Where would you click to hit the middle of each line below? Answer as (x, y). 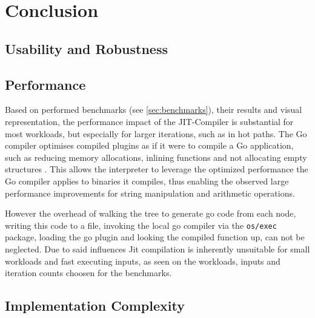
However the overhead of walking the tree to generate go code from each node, (151, 213)
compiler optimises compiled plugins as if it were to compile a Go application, (149, 145)
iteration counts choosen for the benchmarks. (88, 273)
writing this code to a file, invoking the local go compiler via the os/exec (141, 225)
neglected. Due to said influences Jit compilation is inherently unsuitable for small (157, 249)
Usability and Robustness (87, 48)
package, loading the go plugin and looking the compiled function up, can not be (155, 237)
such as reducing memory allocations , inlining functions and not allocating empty (156, 157)
